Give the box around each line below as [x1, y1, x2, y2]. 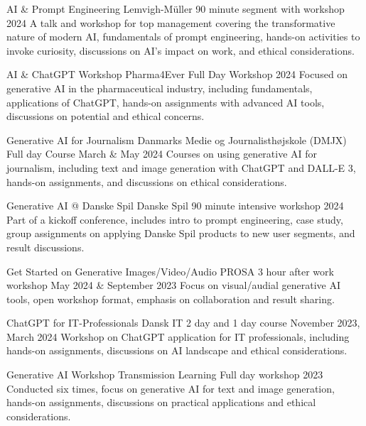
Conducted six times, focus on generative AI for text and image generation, [6, 381, 335, 395]
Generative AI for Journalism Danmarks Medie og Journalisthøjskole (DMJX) [6, 132, 347, 147]
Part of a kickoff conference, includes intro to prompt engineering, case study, [6, 212, 343, 226]
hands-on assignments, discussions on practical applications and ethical [6, 395, 316, 410]
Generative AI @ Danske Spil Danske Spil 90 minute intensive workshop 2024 [6, 198, 344, 213]
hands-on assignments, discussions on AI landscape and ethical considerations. [6, 343, 348, 358]
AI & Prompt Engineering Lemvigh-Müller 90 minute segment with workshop [6, 1, 345, 16]
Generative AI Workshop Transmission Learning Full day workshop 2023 [6, 367, 323, 382]
